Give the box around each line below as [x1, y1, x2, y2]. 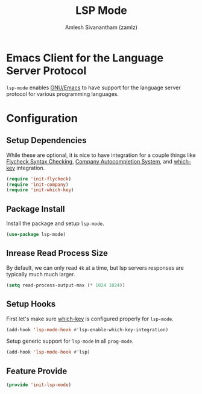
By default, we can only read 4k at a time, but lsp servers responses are [6, 264, 184, 272]
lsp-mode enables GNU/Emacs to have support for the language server [6, 84, 181, 91]
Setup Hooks [6, 299, 56, 310]
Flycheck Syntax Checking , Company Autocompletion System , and [6, 157, 173, 165]
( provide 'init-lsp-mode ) [6, 382, 71, 388]
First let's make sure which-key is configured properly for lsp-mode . [6, 315, 174, 322]
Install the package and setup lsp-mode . [6, 220, 104, 227]
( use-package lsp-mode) [6, 232, 66, 238]
